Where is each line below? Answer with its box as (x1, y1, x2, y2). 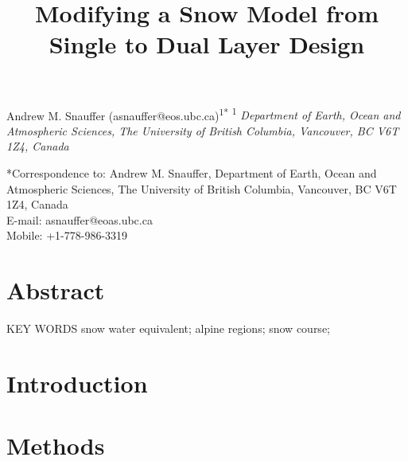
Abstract (6, 274, 105, 307)
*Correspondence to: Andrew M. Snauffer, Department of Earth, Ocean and (6, 165, 377, 181)
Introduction (6, 366, 148, 399)
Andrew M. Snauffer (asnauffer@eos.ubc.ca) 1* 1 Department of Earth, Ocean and (6, 104, 401, 123)
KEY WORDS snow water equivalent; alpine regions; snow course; (6, 320, 330, 337)
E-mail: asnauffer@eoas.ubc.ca (6, 211, 153, 228)
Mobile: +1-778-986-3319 (6, 227, 128, 244)
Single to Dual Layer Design (49, 28, 365, 61)
